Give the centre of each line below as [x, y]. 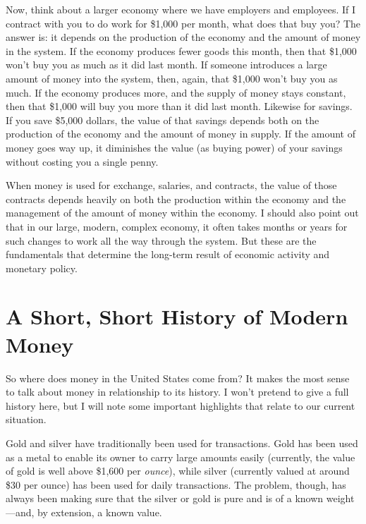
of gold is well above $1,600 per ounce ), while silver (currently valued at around [178, 471]
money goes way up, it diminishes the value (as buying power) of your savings [174, 147]
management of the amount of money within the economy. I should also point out [182, 213]
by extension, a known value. [100, 512]
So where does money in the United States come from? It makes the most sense [178, 378]
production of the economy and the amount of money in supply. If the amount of [181, 134]
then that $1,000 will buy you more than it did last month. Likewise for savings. [179, 106]
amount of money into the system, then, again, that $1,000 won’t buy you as [172, 78]
